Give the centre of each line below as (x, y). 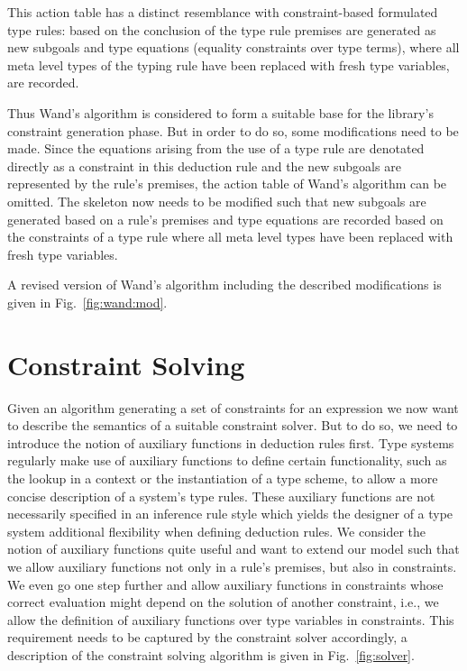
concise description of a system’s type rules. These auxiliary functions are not (221, 496)
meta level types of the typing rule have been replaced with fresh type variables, (229, 64)
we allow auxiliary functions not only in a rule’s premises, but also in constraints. (232, 566)
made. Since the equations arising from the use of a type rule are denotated (216, 148)
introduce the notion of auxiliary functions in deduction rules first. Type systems (231, 442)
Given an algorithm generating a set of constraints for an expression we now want (233, 407)
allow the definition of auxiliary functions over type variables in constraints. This (231, 619)
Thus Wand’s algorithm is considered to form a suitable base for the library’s (220, 112)
